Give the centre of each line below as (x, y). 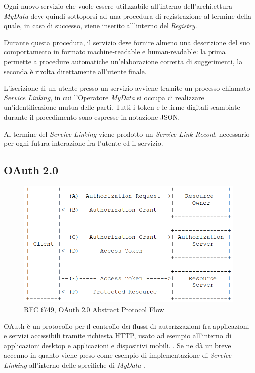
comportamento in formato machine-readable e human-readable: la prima (115, 52)
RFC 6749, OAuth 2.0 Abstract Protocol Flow (94, 309)
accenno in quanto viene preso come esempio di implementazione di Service (118, 355)
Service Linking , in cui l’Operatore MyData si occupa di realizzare (104, 97)
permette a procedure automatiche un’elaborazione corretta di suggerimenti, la (123, 61)
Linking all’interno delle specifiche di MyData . (75, 364)
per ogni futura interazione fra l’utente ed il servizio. (84, 143)
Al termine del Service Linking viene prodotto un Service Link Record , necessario (127, 133)
